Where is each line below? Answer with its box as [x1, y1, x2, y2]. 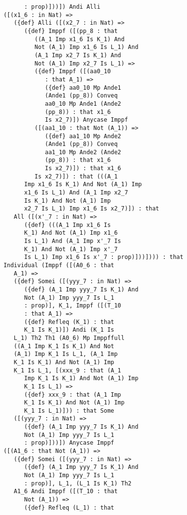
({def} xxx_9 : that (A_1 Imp [24, 391, 121, 398]
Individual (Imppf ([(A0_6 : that [3, 262, 115, 269]
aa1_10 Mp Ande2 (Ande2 [45, 148, 121, 156]
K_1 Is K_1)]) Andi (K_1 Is [24, 326, 115, 334]
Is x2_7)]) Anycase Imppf [45, 116, 128, 124]
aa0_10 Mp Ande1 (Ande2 [45, 100, 121, 107]
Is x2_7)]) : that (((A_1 [34, 173, 118, 180]
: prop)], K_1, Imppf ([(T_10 [24, 302, 121, 309]
